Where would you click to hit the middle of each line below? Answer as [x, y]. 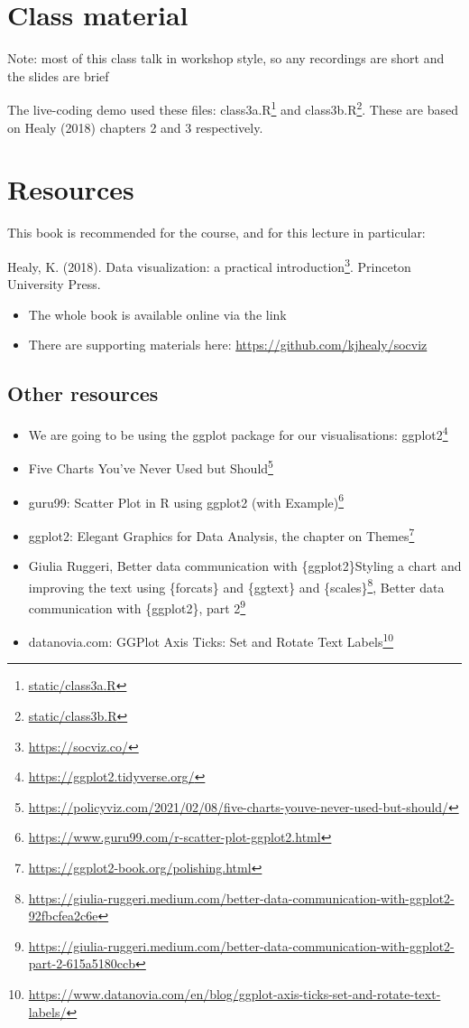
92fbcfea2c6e [63, 916]
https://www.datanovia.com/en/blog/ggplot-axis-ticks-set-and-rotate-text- [234, 993]
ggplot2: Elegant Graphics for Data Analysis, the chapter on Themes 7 [221, 534]
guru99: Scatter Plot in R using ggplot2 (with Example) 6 [186, 500]
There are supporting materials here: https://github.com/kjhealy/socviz [228, 345]
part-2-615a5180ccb [82, 963]
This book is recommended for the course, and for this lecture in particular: [216, 233]
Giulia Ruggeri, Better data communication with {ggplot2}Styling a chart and [245, 566]
